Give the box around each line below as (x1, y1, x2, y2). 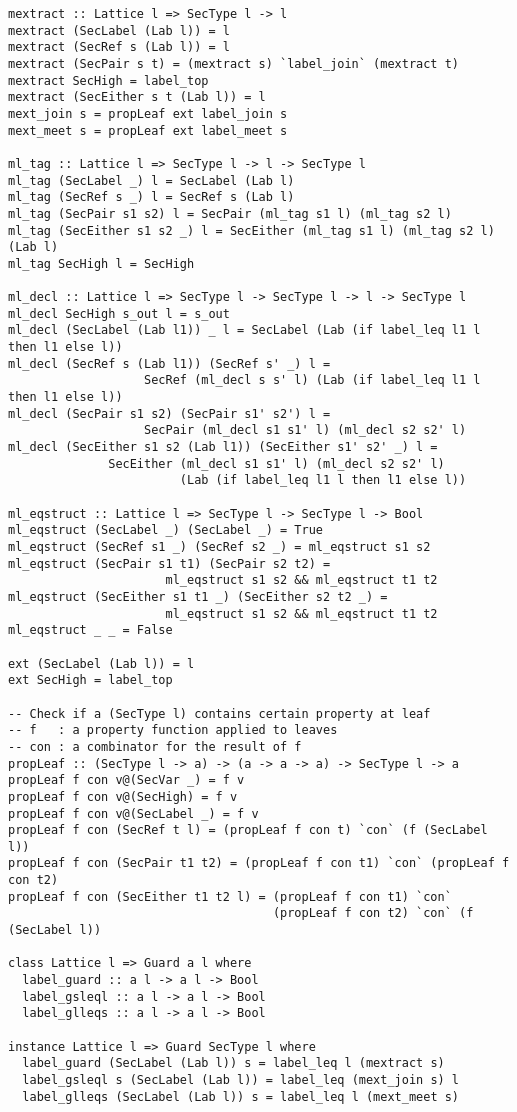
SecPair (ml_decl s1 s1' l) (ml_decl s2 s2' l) (144, 423, 467, 438)
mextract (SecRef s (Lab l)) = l (8, 40, 230, 55)
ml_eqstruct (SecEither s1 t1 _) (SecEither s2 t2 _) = (8, 589, 388, 604)
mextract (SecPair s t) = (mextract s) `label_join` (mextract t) (8, 56, 460, 71)
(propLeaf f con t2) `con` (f (272, 906, 474, 921)
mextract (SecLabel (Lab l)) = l (8, 23, 230, 38)
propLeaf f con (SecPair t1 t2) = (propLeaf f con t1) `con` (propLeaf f (8, 856, 510, 871)
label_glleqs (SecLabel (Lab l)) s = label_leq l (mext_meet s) (22, 1089, 460, 1104)
